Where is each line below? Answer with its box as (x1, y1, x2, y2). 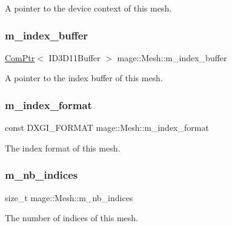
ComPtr (5, 51, 35, 64)
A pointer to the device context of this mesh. (5, 2, 172, 14)
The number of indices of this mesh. (5, 211, 138, 224)
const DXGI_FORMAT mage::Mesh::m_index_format (5, 121, 209, 134)
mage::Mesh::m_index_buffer (117, 51, 227, 64)
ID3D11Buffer (48, 51, 101, 64)
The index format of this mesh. (5, 141, 121, 154)
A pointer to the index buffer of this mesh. (5, 71, 163, 84)
